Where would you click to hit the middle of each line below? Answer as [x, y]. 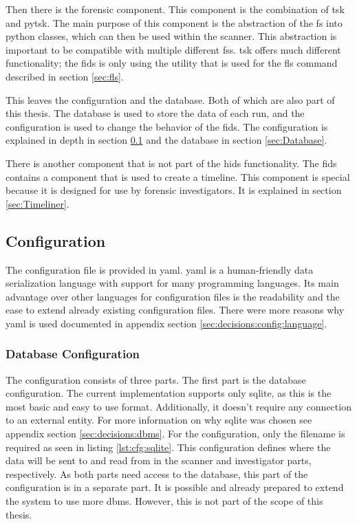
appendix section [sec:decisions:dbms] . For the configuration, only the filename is [175, 434]
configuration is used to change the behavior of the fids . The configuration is [167, 126]
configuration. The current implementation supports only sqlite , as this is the [169, 393]
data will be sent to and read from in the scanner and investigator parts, [159, 460]
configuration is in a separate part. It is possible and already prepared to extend [175, 487]
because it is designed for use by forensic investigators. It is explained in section [174, 190]
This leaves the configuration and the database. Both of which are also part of [170, 99]
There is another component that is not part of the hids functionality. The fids [171, 163]
